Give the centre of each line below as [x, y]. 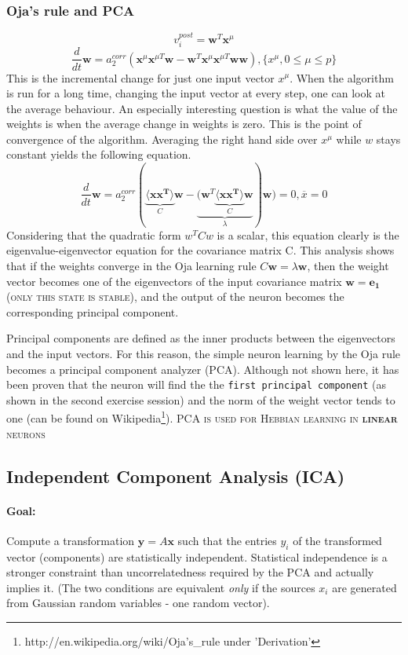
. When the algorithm [342, 77]
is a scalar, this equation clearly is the [308, 234]
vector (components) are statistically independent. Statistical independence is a [197, 556]
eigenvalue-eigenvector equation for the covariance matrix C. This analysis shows [200, 250]
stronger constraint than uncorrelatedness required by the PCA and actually [190, 572]
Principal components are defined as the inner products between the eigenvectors [201, 338]
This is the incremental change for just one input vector [140, 77]
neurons [26, 433]
